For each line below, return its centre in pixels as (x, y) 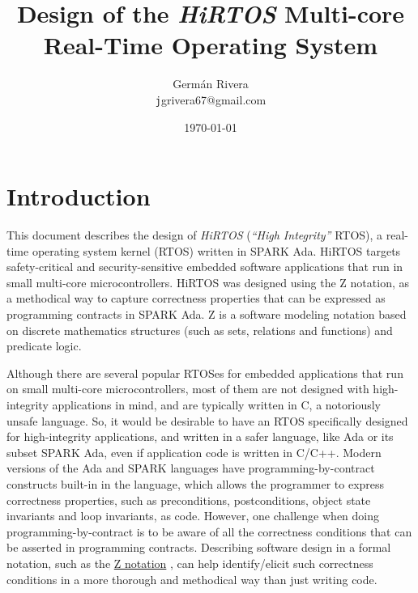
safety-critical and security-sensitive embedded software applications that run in (205, 267)
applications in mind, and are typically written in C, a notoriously (216, 405)
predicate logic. (44, 346)
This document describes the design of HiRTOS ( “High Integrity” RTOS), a (195, 235)
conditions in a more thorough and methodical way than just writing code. (192, 579)
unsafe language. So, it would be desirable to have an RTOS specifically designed (207, 420)
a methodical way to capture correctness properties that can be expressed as (196, 298)
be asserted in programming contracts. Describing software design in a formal (199, 547)
